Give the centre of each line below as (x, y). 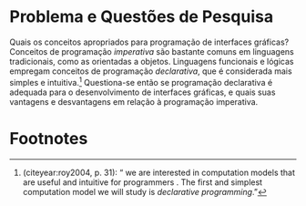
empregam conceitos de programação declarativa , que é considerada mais (151, 71)
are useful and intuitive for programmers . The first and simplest (142, 182)
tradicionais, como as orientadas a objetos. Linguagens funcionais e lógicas (152, 61)
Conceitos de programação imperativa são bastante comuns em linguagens (152, 51)
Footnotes (49, 138)
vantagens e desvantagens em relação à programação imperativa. (134, 101)
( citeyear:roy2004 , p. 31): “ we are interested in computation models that (159, 172)
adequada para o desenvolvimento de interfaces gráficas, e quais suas (143, 92)
